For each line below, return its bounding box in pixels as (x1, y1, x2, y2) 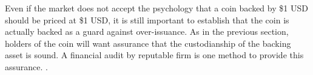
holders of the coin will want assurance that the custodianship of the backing (5, 37, 291, 49)
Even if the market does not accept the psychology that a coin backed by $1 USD (5, 2, 308, 14)
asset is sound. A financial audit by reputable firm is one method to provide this (5, 49, 304, 61)
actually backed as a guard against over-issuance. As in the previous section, (5, 25, 289, 38)
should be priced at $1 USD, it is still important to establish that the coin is (5, 13, 289, 26)
